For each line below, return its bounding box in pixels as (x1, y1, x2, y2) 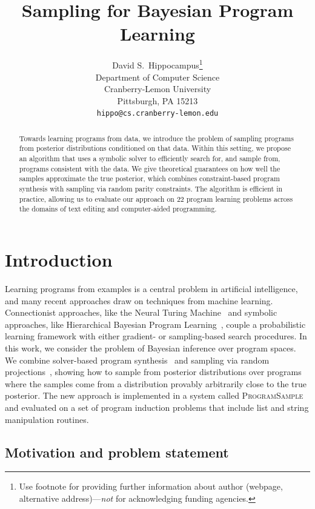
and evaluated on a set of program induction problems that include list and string (5, 401, 309, 413)
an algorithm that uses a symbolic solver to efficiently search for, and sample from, (19, 153, 280, 164)
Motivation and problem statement (5, 442, 229, 461)
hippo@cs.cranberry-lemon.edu (96, 109, 219, 118)
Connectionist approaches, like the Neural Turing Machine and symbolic (5, 306, 277, 319)
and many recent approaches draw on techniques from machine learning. (5, 294, 273, 307)
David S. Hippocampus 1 (112, 57, 203, 71)
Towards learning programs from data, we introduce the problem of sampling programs (19, 133, 294, 143)
